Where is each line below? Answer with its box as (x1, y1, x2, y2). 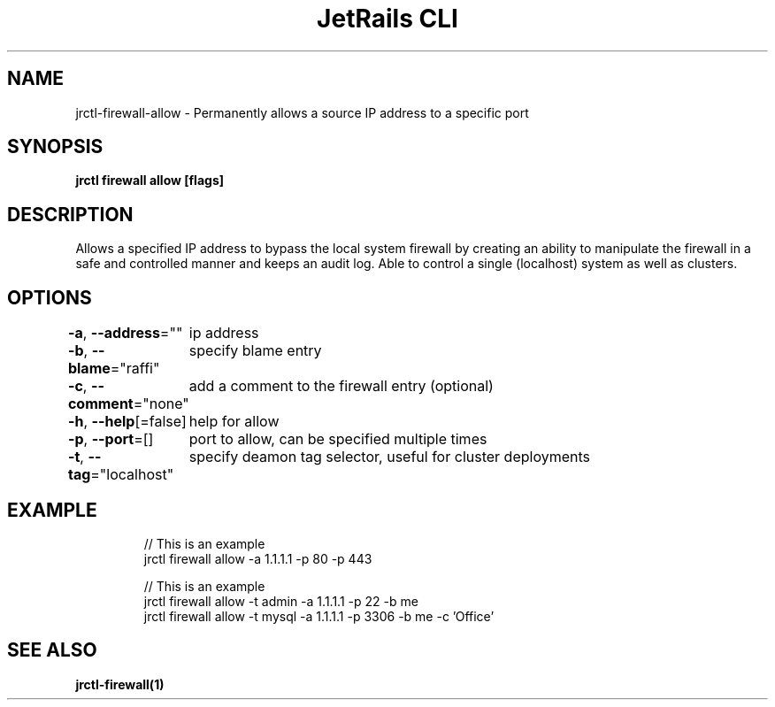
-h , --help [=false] (67, 412, 187, 431)
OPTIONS (7, 286, 92, 309)
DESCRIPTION (7, 203, 134, 226)
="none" (133, 395, 189, 413)
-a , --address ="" (67, 324, 183, 342)
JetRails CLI (317, 4, 458, 34)
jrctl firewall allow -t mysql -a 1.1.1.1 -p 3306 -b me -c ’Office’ (143, 608, 495, 624)
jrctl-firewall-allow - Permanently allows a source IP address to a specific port (75, 104, 529, 120)
